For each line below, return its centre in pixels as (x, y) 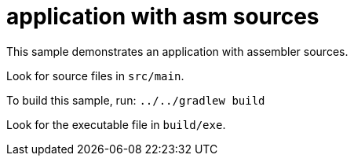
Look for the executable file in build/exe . (116, 124)
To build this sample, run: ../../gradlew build (136, 100)
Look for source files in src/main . (95, 75)
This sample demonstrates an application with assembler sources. (177, 51)
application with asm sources (163, 17)
